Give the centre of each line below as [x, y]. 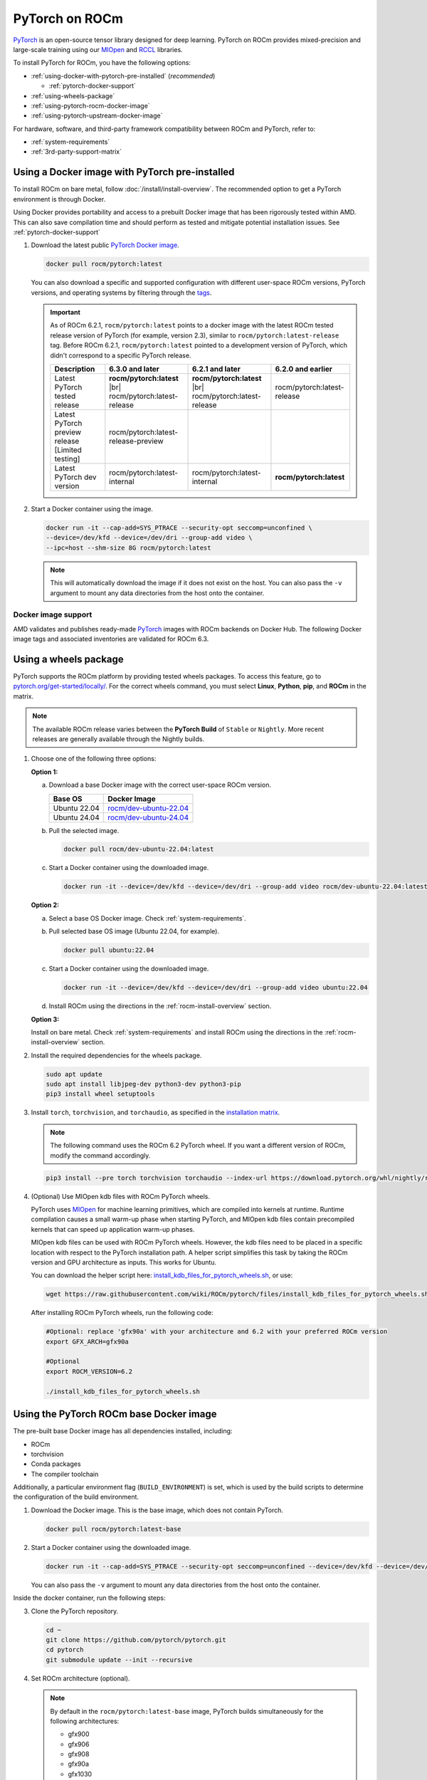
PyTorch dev [75, 477]
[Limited [68, 450]
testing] [67, 459]
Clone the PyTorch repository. [75, 1611]
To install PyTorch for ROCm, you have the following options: [102, 63]
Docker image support [53, 614]
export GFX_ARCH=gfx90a [88, 1341]
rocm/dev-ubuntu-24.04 [148, 817]
